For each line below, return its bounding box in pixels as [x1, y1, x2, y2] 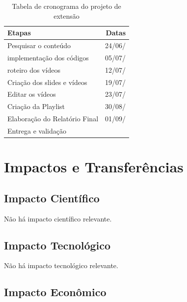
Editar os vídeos [7, 89, 56, 99]
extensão [53, 10, 80, 21]
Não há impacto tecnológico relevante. [4, 260, 118, 271]
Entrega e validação [7, 125, 67, 136]
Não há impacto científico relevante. [4, 213, 112, 223]
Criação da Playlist [7, 101, 65, 111]
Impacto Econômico [4, 284, 107, 300]
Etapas [7, 27, 31, 38]
